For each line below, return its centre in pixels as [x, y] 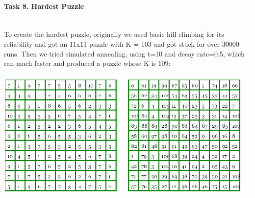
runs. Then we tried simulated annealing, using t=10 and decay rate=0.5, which [124, 53]
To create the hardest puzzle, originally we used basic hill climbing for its [114, 34]
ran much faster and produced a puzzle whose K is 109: [87, 63]
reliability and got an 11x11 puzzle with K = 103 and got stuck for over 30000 [122, 43]
